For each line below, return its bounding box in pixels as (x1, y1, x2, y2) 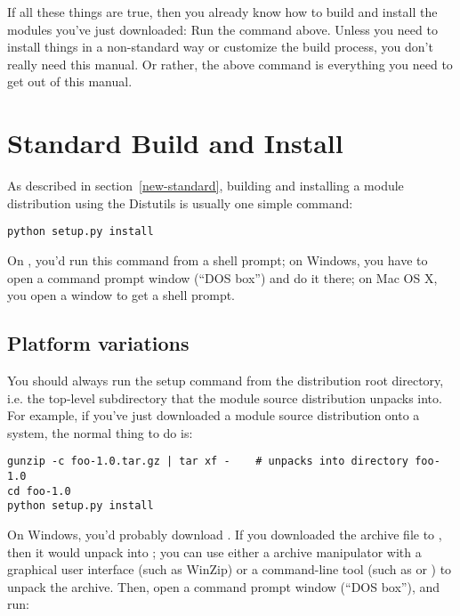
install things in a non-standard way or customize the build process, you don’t (7, 37, 433, 56)
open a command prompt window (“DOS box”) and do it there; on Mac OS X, (7, 268, 438, 287)
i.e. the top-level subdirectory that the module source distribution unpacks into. (7, 388, 442, 407)
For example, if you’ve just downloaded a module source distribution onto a (7, 406, 420, 425)
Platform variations (7, 329, 190, 357)
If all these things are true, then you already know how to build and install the (7, 3, 438, 20)
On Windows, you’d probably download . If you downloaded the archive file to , (7, 524, 442, 543)
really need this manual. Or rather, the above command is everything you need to (7, 54, 453, 73)
